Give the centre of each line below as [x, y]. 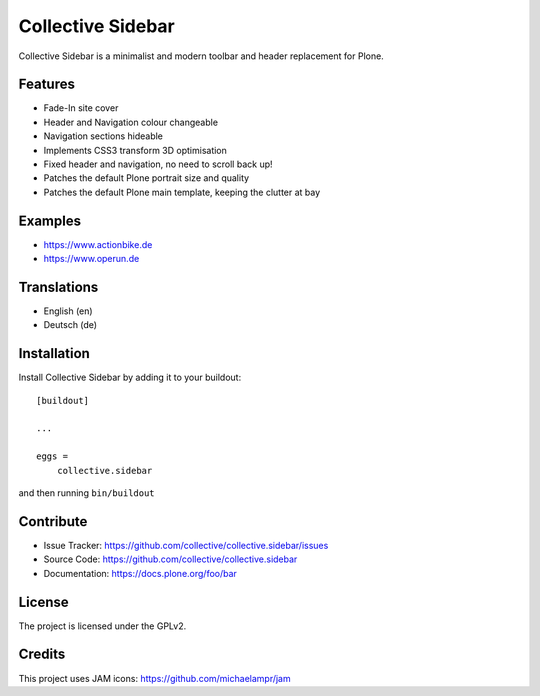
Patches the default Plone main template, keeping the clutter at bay [182, 192]
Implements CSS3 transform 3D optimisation [135, 150]
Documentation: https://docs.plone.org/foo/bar [140, 573]
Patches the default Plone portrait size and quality [146, 178]
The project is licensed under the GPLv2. [102, 626]
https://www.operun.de [91, 259]
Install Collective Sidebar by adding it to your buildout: [130, 377]
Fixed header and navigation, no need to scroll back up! [158, 164]
